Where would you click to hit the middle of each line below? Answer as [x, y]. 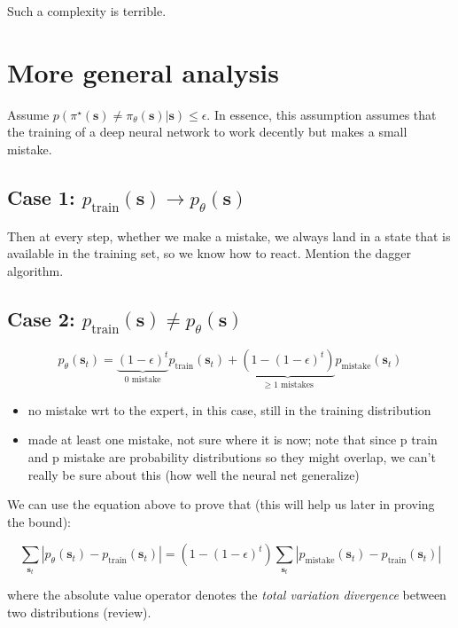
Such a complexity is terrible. [87, 11]
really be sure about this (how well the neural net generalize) [194, 474]
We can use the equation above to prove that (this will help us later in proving [221, 504]
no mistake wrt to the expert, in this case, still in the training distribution [229, 409]
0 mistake [143, 380]
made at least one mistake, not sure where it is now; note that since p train [233, 440]
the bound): [39, 521]
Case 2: [41, 318]
